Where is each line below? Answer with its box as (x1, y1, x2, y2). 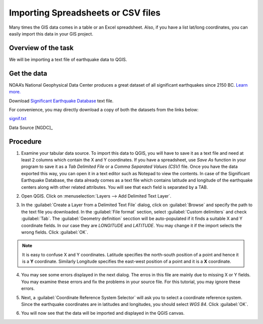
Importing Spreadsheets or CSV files (9, 7, 161, 18)
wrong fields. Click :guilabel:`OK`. (21, 229, 89, 235)
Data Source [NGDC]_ (9, 125, 53, 130)
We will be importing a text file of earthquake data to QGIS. (9, 56, 127, 62)
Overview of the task (9, 44, 74, 52)
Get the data (9, 69, 47, 77)
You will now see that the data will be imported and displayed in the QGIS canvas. (21, 310, 185, 316)
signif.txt (9, 116, 27, 122)
